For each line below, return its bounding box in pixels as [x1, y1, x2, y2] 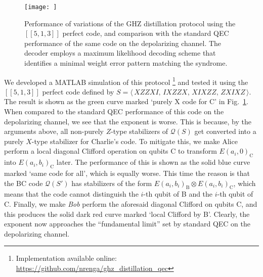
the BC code [4, 177, 43, 188]
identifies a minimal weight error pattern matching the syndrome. [24, 58, 228, 68]
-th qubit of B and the [143, 189, 213, 199]
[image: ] [24, 4, 57, 11]
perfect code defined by [42, 86, 114, 97]
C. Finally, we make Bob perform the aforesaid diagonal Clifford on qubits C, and [4, 199, 257, 209]
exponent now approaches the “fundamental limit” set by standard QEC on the [4, 218, 251, 229]
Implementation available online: [16, 253, 117, 263]
